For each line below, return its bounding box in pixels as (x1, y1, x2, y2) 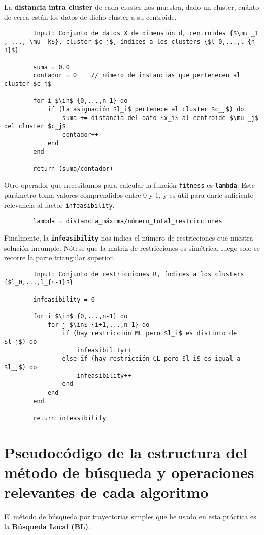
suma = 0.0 (33, 63, 70, 71)
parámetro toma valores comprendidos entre (4, 190, 141, 200)
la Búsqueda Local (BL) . (4, 521, 90, 531)
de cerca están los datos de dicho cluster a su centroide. (4, 11, 177, 22)
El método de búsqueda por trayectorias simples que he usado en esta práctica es (4, 511, 256, 522)
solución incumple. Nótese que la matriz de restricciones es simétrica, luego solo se (4, 242, 260, 253)
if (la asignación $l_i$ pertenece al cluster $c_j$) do (47, 106, 244, 113)
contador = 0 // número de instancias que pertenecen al (33, 72, 241, 79)
